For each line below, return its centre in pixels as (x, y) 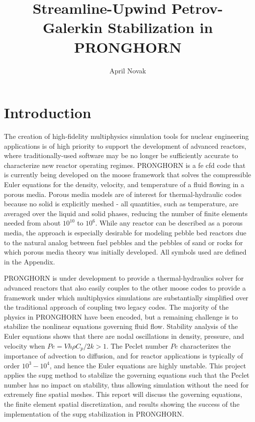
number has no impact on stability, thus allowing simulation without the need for (127, 384)
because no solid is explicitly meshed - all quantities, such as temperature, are (121, 204)
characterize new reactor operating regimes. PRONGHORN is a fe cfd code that (125, 165)
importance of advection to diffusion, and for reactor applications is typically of (124, 355)
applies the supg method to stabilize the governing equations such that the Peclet (127, 375)
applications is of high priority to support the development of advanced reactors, (125, 146)
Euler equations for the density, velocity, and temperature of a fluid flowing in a (124, 184)
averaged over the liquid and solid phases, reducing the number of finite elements (126, 213)
